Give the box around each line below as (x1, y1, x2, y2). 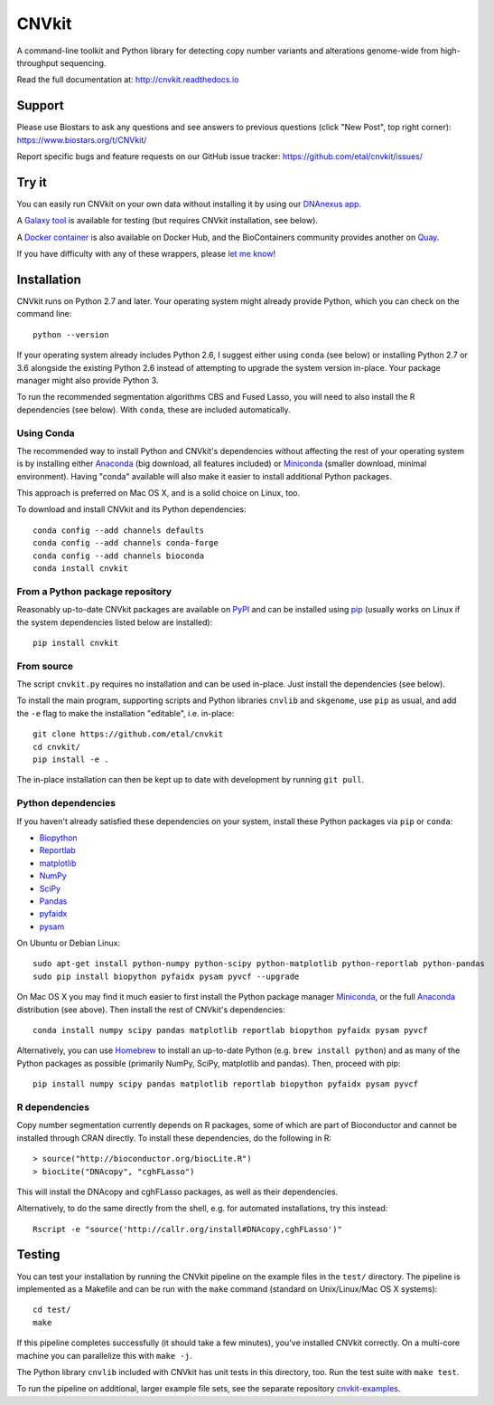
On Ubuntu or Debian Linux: (16, 937, 121, 949)
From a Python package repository (16, 584, 172, 597)
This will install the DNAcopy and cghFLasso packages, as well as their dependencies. (16, 1186, 339, 1197)
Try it (16, 175, 47, 190)
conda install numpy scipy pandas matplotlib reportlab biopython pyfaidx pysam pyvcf (33, 1025, 428, 1036)
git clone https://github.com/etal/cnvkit (33, 729, 224, 739)
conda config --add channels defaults (33, 525, 205, 536)
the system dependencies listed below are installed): (16, 616, 213, 628)
